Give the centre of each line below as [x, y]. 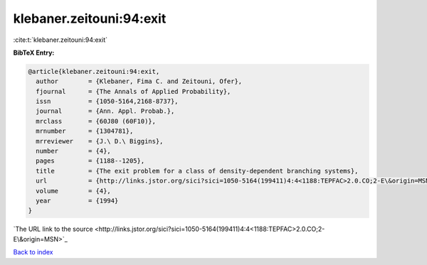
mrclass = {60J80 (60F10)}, [96, 121]
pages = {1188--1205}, [90, 161]
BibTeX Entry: [34, 53]
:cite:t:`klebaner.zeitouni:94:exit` [60, 40]
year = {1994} [77, 201]
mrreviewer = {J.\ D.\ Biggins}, [100, 141]
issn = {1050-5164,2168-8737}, [107, 102]
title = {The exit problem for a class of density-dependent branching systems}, [197, 171]
